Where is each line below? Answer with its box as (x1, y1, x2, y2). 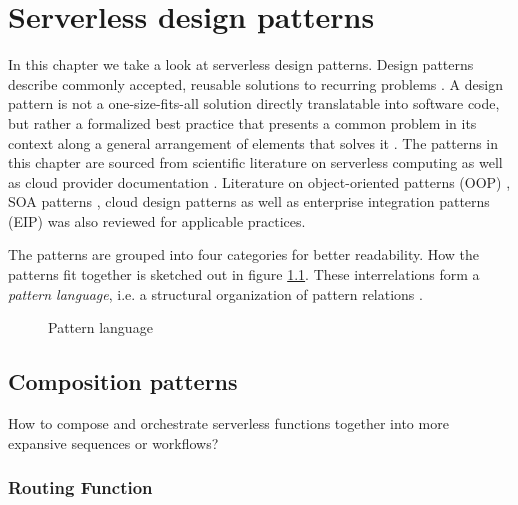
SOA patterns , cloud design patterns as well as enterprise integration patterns (8, 191, 490, 212)
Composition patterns (8, 366, 238, 397)
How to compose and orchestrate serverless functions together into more (8, 413, 449, 434)
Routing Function (8, 475, 153, 500)
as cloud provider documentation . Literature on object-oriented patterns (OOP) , (8, 171, 511, 192)
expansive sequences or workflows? (8, 432, 219, 453)
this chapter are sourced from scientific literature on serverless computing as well (8, 152, 503, 173)
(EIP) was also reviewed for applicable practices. (8, 210, 306, 231)
